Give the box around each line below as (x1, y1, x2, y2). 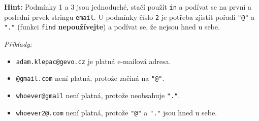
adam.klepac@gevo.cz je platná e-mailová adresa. (16, 55, 171, 66)
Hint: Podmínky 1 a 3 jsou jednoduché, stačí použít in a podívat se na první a (4, 2, 252, 12)
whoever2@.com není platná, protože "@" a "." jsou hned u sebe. (16, 107, 217, 117)
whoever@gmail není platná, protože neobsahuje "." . (16, 89, 180, 100)
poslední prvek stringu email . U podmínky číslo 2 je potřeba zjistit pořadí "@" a (4, 11, 255, 22)
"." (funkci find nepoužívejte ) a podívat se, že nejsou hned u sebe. (4, 21, 220, 32)
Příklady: (4, 38, 33, 49)
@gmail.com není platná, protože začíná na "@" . (16, 73, 165, 83)
